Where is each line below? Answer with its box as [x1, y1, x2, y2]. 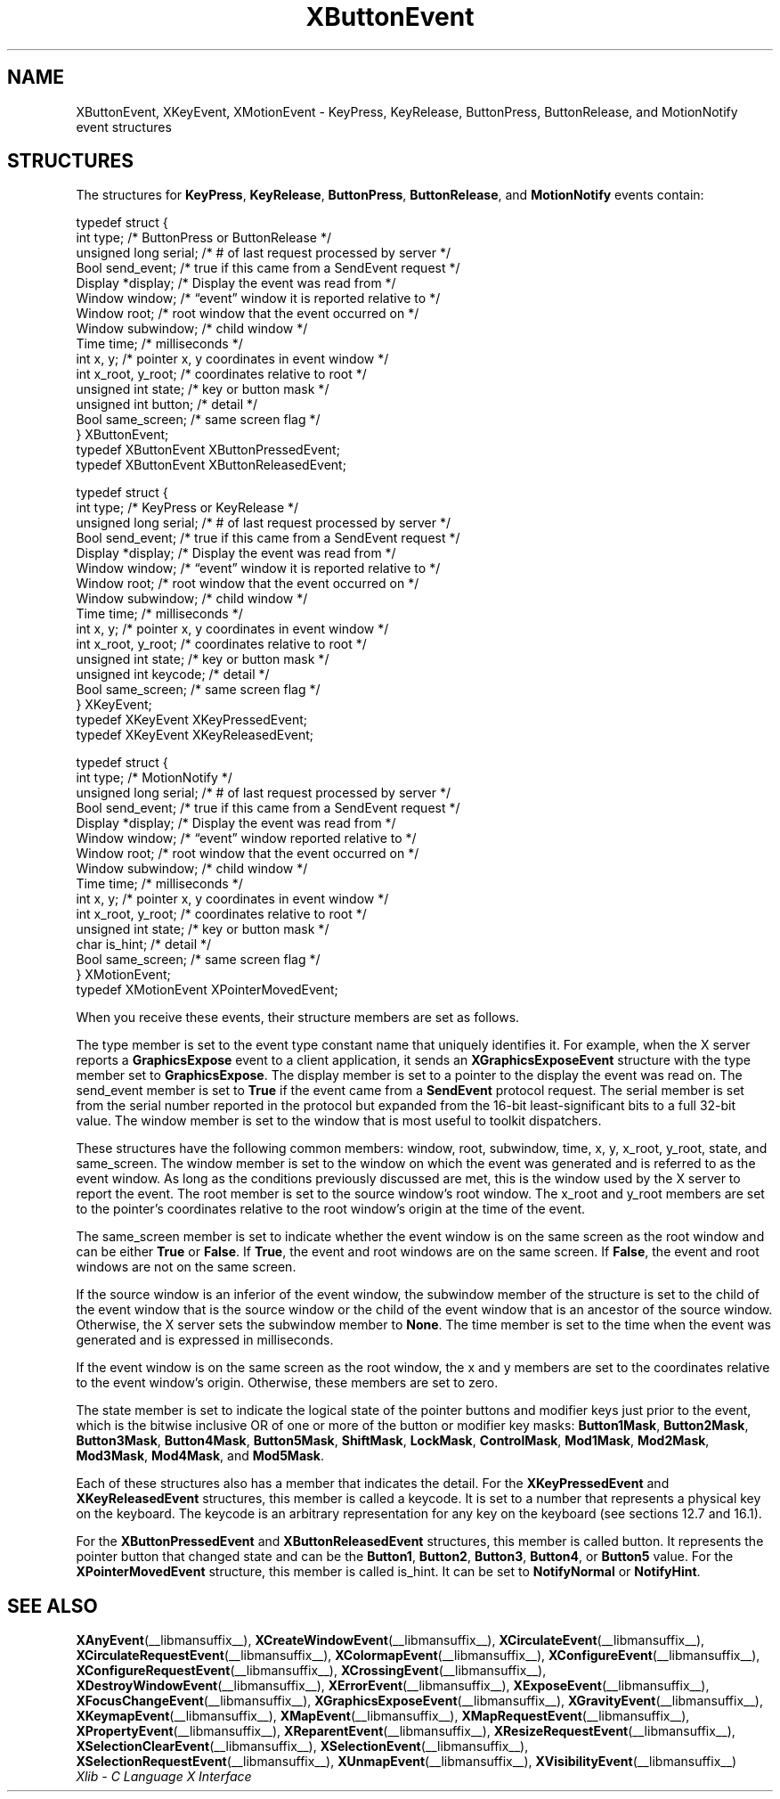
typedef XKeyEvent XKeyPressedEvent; [76, 712, 308, 728]
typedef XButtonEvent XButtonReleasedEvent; [76, 457, 346, 473]
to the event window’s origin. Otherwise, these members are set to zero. [76, 1375, 499, 1391]
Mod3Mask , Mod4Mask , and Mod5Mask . [76, 1448, 325, 1464]
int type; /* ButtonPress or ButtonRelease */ [76, 230, 331, 246]
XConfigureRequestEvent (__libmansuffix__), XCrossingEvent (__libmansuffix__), [76, 1663, 547, 1679]
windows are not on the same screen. [76, 1259, 297, 1275]
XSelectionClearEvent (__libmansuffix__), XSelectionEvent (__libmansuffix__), [76, 1738, 529, 1754]
